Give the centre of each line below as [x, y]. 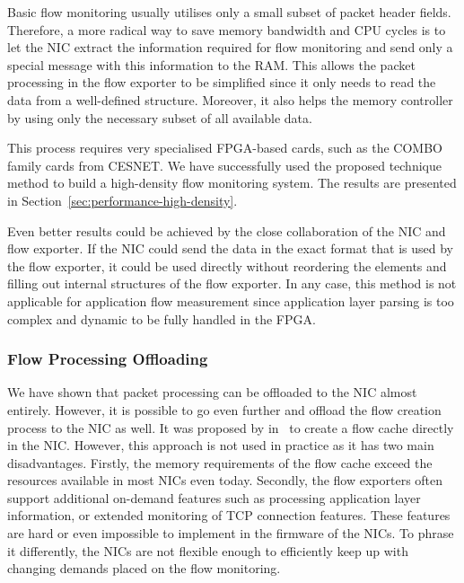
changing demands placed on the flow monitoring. [144, 568]
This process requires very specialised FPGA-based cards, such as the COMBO [225, 148]
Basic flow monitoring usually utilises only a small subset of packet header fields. [229, 12]
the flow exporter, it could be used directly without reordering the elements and [227, 265]
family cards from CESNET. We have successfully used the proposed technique [224, 165]
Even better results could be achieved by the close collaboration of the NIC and [227, 230]
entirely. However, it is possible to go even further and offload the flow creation [224, 409]
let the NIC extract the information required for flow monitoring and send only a [230, 47]
